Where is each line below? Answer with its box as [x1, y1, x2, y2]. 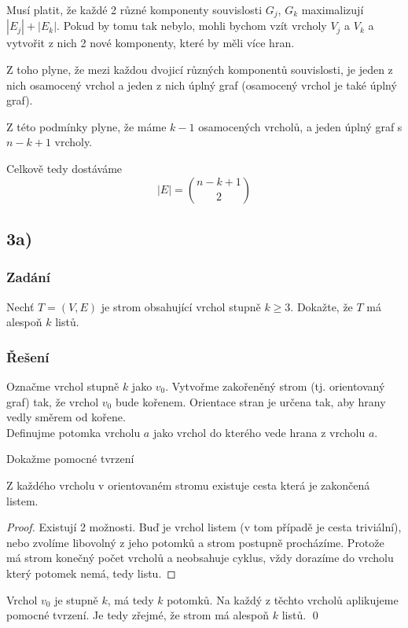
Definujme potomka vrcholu [6, 424, 141, 440]
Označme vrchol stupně [6, 378, 119, 395]
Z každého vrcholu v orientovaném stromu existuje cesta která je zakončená [6, 476, 370, 493]
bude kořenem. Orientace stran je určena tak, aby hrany [115, 393, 386, 409]
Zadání [6, 267, 50, 287]
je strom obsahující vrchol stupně [101, 298, 261, 314]
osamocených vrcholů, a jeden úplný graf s [198, 118, 402, 134]
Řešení [6, 347, 50, 366]
